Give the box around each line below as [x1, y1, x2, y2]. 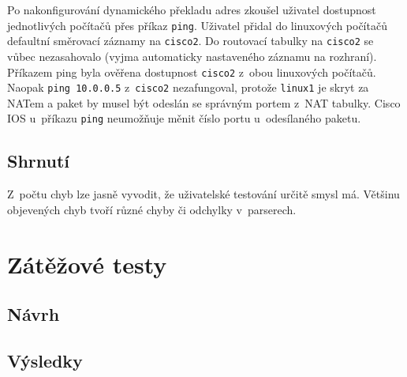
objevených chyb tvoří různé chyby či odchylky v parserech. [7, 201, 297, 217]
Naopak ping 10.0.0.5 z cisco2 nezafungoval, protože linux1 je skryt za [7, 79, 369, 96]
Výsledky [7, 349, 83, 372]
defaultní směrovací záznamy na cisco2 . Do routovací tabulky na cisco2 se [7, 32, 374, 49]
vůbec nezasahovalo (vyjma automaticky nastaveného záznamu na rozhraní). [7, 47, 377, 64]
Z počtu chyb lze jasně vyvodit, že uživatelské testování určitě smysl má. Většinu [7, 186, 400, 202]
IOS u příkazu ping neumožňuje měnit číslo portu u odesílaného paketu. [7, 110, 361, 126]
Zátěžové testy [7, 247, 167, 280]
